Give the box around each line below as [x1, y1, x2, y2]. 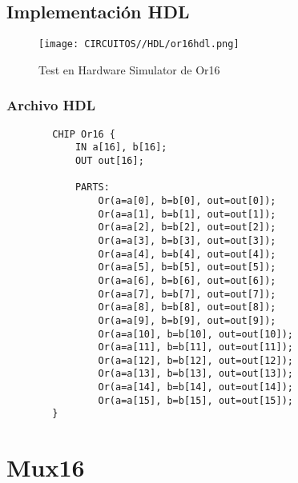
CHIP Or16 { [52, 128, 116, 140]
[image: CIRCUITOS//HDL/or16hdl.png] [38, 38, 240, 50]
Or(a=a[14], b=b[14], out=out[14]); [98, 381, 293, 393]
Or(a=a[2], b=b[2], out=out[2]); [98, 222, 276, 234]
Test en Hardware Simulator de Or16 [38, 61, 220, 78]
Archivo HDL [6, 95, 96, 115]
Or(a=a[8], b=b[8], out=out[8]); [98, 301, 276, 313]
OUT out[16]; [74, 154, 144, 166]
